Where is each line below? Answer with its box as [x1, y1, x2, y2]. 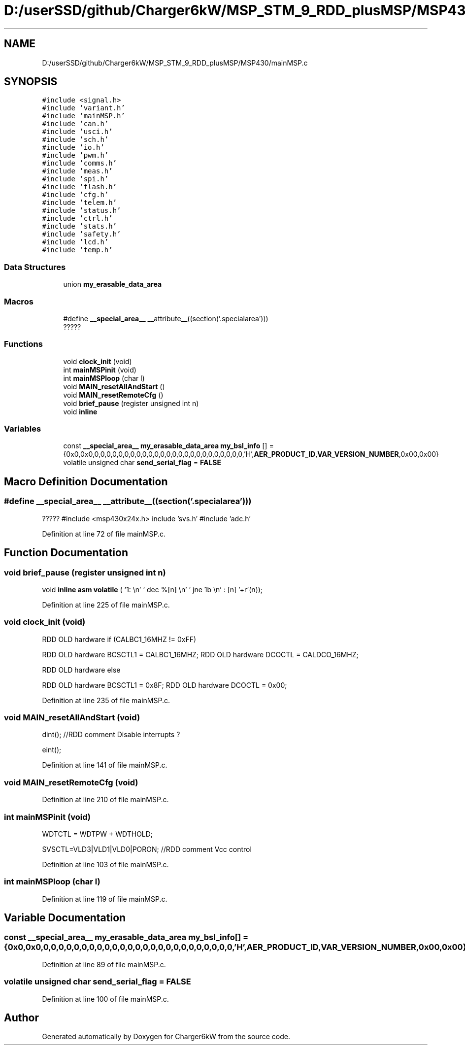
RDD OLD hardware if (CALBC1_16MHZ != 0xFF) [42, 635, 197, 643]
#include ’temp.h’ [42, 246, 113, 254]
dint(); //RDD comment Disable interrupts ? [42, 730, 180, 739]
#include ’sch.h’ [42, 135, 109, 144]
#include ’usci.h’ [42, 128, 113, 136]
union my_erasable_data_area [63, 280, 162, 289]
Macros [4, 296, 33, 306]
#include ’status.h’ [42, 206, 121, 215]
